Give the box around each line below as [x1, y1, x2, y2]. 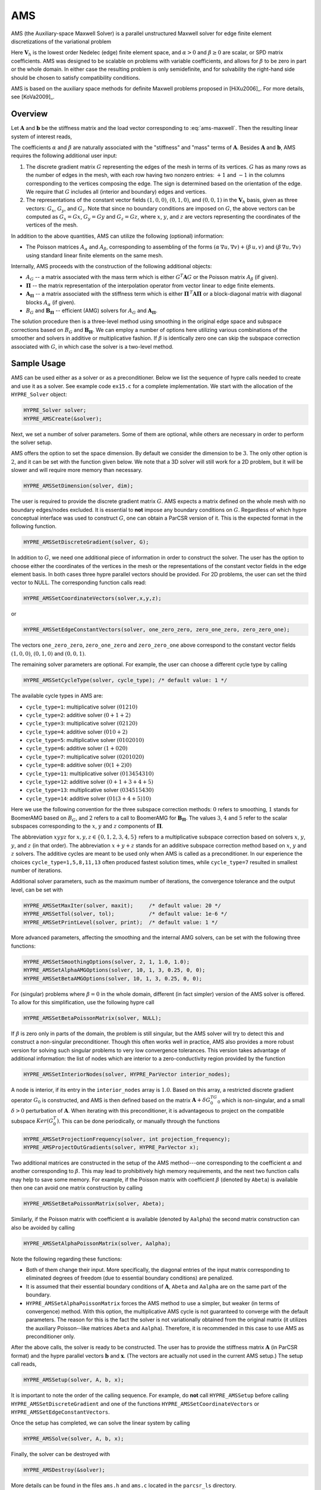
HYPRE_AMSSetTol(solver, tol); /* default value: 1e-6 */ [23, 911, 228, 917]
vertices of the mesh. [26, 221, 78, 229]
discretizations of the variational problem [11, 38, 112, 45]
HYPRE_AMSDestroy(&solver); [23, 1467, 105, 1473]
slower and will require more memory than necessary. [11, 467, 143, 474]
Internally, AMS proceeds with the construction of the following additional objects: [11, 263, 212, 270]
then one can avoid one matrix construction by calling [11, 1184, 143, 1191]
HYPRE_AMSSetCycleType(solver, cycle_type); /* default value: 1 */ [23, 677, 228, 684]
